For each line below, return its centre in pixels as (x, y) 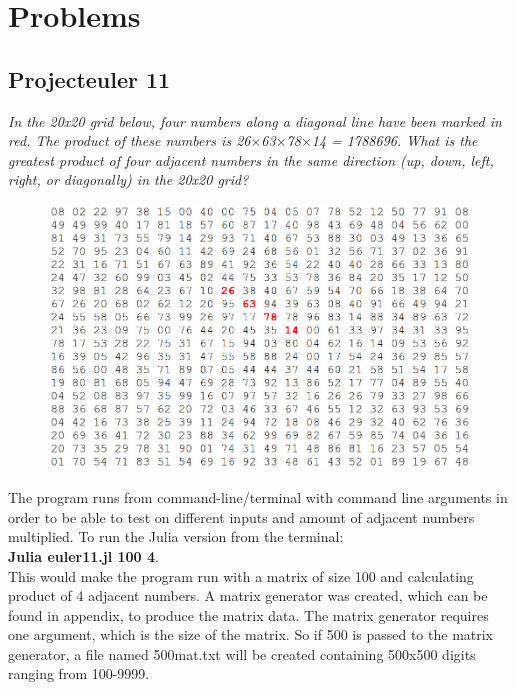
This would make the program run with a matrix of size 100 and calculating (241, 575)
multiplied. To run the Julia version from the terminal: (176, 536)
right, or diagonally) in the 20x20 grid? (128, 179)
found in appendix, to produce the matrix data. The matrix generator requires (248, 614)
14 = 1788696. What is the (394, 140)
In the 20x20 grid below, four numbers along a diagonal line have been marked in (255, 120)
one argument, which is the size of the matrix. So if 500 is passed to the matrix (251, 634)
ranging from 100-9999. (79, 673)
